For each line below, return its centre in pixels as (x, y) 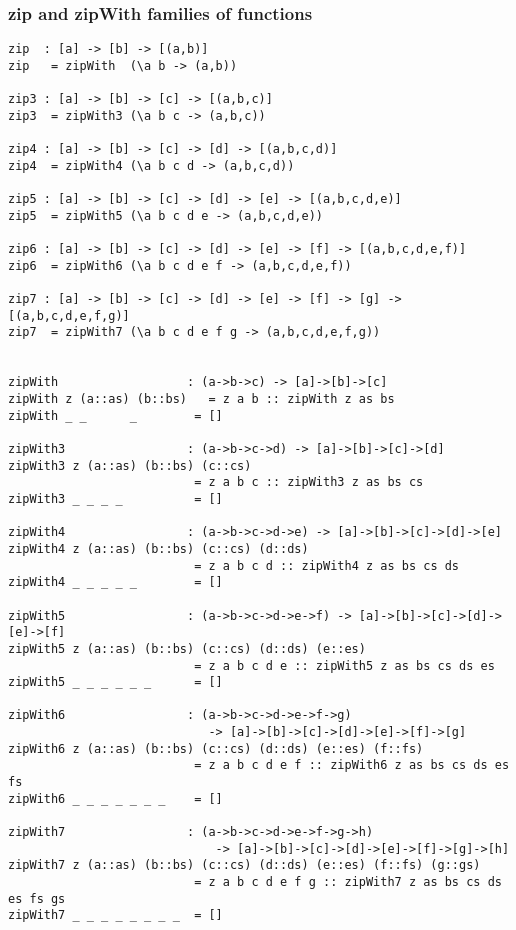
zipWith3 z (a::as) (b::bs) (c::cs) (130, 465)
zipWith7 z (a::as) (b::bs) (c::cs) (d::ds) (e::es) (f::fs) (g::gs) (244, 865)
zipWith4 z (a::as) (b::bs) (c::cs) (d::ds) (158, 548)
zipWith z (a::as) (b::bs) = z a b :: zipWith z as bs (201, 399)
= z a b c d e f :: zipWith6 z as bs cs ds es (352, 765)
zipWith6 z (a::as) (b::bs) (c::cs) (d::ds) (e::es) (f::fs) (216, 748)
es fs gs (37, 898)
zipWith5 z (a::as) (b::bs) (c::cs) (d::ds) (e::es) (187, 648)
